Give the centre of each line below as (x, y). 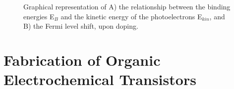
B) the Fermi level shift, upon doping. (81, 26)
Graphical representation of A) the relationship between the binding (127, 6)
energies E (39, 16)
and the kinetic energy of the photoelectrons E (131, 16)
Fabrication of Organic (82, 60)
